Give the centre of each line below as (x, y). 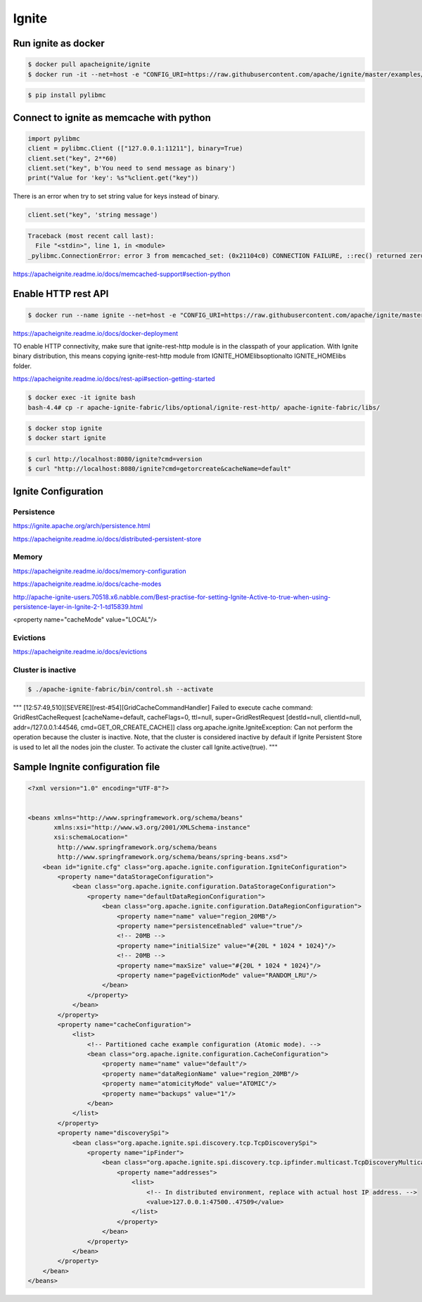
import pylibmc (54, 138)
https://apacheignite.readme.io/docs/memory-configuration (100, 571)
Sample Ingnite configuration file (87, 767)
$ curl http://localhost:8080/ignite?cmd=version (115, 459)
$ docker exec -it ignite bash (82, 398)
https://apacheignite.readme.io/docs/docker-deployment (96, 333)
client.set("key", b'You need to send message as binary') (132, 168)
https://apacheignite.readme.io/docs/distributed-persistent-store (107, 539)
